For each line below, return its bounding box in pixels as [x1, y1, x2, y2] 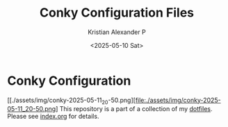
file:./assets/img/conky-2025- [135, 96, 221, 104]
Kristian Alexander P [88, 28, 146, 36]
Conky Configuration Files [39, 5, 195, 21]
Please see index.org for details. [7, 112, 99, 121]
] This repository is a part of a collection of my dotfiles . [55, 105, 213, 113]
